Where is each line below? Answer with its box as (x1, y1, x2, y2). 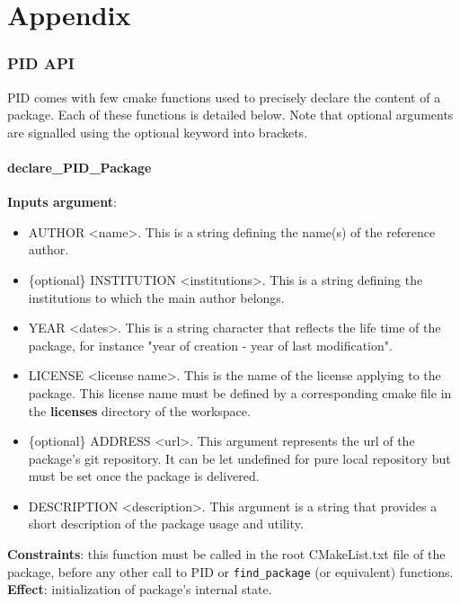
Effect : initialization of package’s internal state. (7, 580, 272, 599)
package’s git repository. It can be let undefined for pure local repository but (28, 449, 451, 467)
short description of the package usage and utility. (28, 514, 304, 533)
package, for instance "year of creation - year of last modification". (28, 335, 393, 354)
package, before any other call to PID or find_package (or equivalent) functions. (7, 562, 454, 581)
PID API (7, 52, 75, 75)
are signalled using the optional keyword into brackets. (7, 122, 308, 141)
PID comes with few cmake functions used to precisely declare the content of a (7, 87, 441, 106)
